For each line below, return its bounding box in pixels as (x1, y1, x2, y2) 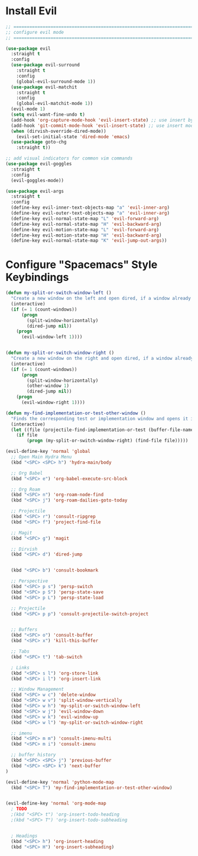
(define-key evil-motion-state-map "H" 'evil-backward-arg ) (11, 232, 162, 238)
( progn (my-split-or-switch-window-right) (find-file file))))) (27, 437, 189, 444)
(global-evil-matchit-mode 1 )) (16, 101, 93, 107)
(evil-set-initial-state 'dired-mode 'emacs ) (16, 133, 131, 140)
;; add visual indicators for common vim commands (5, 155, 133, 161)
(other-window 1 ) (27, 383, 69, 389)
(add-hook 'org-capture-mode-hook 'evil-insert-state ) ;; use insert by (11, 117, 194, 123)
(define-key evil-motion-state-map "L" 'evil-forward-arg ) (11, 226, 160, 232)
